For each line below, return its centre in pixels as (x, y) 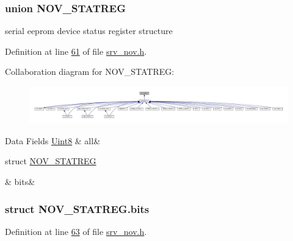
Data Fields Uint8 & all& (53, 140)
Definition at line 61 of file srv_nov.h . (76, 51)
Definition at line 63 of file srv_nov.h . (76, 231)
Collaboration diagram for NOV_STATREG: (90, 72)
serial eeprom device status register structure (89, 31)
